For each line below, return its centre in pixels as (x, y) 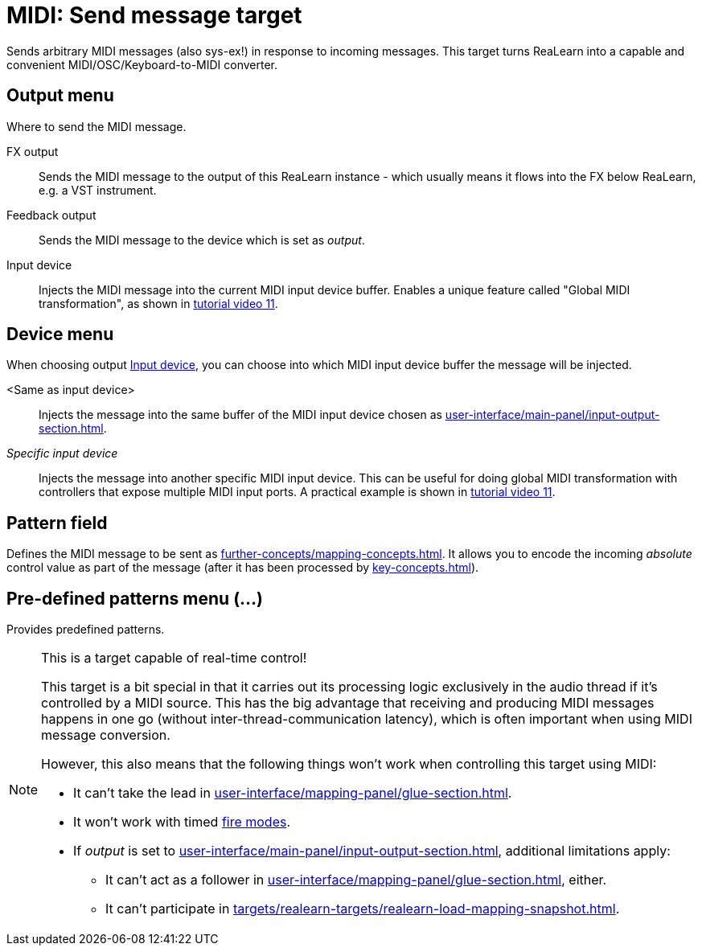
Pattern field (57, 523)
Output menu (60, 96)
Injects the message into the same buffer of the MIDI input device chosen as (240, 415)
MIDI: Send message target (154, 15)
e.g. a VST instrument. (98, 190)
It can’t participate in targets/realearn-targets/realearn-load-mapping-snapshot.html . (363, 909)
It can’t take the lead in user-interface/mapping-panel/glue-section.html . (293, 793)
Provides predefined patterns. (86, 630)
